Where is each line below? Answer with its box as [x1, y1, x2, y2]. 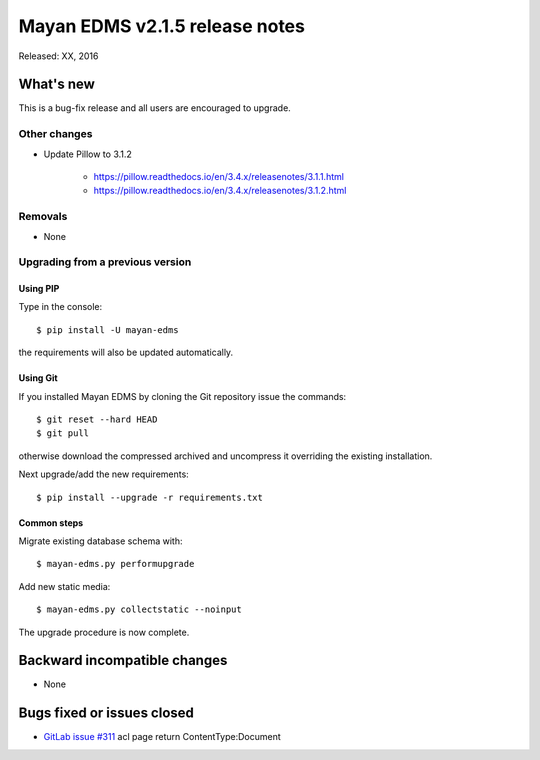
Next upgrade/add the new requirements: [18, 468, 189, 480]
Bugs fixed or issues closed [18, 705, 195, 722]
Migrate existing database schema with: [18, 535, 183, 547]
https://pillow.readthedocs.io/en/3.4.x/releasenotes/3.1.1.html [93, 170, 345, 182]
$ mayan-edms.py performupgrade [36, 558, 195, 570]
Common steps [18, 516, 84, 529]
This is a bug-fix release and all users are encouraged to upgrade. [18, 102, 292, 114]
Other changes [18, 127, 93, 141]
